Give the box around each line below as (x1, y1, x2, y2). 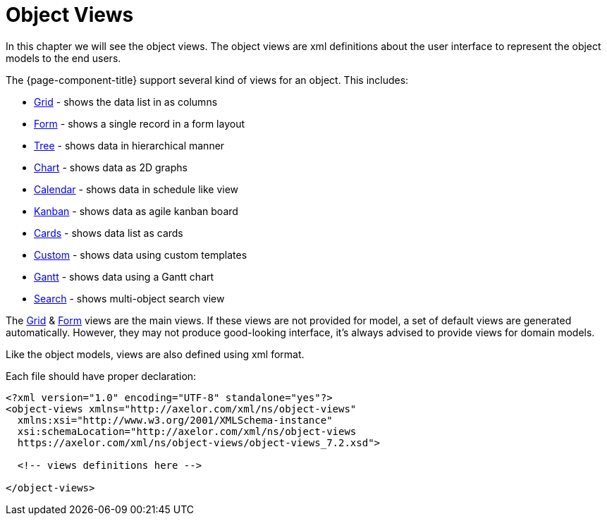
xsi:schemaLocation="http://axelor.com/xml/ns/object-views (17, 425, 357, 437)
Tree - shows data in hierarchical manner (34, 139, 225, 152)
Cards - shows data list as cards (34, 226, 183, 239)
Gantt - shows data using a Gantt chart (34, 270, 214, 283)
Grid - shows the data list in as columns (34, 95, 218, 108)
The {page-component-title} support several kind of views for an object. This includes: (6, 73, 409, 86)
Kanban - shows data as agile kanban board (34, 204, 238, 217)
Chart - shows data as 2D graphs (34, 161, 188, 173)
